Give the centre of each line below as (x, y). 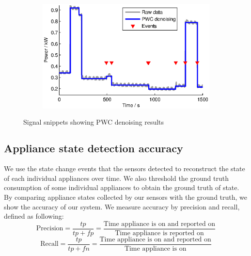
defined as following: (34, 216)
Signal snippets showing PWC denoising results (94, 122)
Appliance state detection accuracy (94, 148)
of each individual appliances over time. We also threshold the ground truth (116, 178)
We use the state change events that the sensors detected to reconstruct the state (125, 168)
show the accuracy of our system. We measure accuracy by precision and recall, (122, 206)
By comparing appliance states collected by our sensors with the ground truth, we (126, 197)
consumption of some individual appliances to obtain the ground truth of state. (122, 187)
